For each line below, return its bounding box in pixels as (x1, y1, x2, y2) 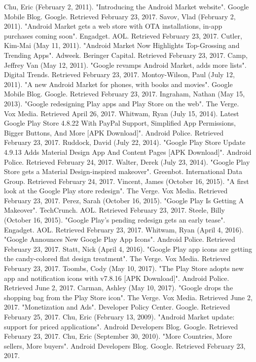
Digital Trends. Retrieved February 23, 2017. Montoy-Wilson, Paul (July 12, (4, 69, 235, 80)
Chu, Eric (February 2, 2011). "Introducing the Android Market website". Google (4, 1, 249, 11)
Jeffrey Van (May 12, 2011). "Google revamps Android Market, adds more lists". (4, 59, 247, 70)
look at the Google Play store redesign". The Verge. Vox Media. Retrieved (4, 185, 228, 196)
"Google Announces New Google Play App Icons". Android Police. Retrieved (4, 234, 235, 244)
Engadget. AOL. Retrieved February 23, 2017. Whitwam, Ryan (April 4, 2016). (4, 224, 244, 234)
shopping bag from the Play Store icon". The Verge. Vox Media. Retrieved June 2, (4, 292, 253, 302)
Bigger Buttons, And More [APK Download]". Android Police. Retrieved (4, 127, 223, 137)
